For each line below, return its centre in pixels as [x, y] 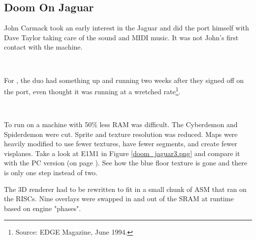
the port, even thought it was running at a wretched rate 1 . [92, 91]
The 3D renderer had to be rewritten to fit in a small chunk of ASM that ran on [125, 189]
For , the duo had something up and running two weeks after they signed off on [124, 80]
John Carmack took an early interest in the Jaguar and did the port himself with [127, 28]
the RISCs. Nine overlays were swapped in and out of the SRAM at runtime [119, 199]
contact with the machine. [43, 47]
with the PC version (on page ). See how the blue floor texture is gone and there [126, 163]
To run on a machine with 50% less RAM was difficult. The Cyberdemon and [121, 124]
